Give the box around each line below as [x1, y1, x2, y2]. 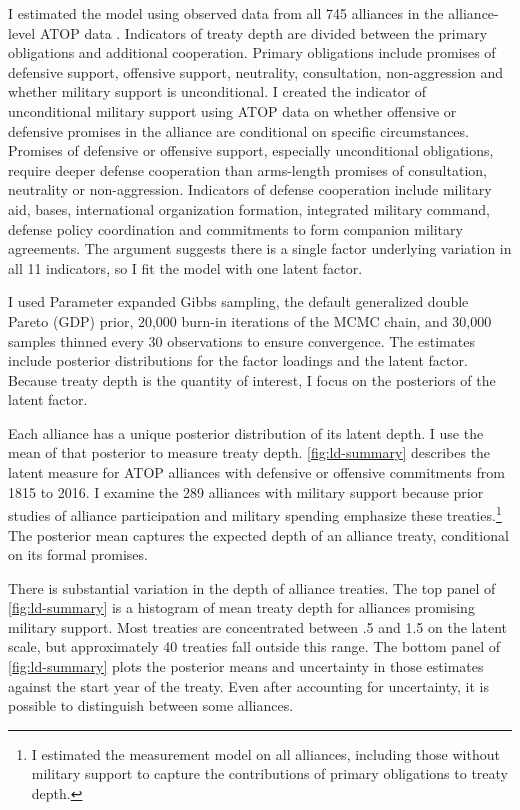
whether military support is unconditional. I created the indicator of [8, 81, 427, 102]
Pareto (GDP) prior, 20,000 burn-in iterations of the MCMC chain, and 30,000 [8, 310, 492, 331]
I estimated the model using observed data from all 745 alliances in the [8, 3, 444, 23]
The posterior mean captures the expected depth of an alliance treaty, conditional [8, 524, 509, 545]
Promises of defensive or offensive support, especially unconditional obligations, [8, 140, 494, 161]
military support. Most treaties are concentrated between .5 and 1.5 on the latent [8, 616, 507, 637]
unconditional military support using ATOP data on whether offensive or [8, 100, 457, 121]
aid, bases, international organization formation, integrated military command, [8, 198, 490, 219]
